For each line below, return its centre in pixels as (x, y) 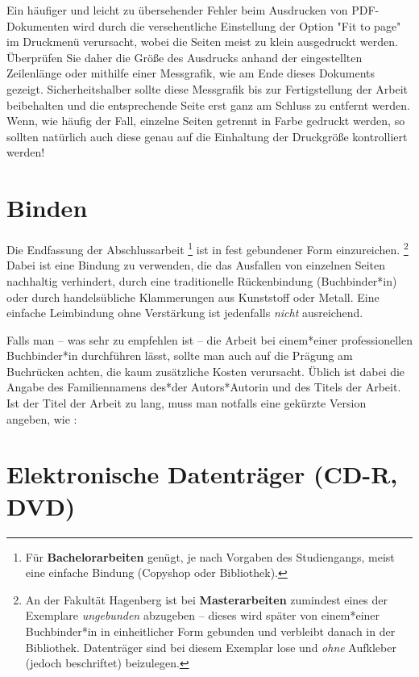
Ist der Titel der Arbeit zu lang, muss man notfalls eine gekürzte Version (187, 403)
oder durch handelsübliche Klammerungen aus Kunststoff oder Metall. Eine (193, 297)
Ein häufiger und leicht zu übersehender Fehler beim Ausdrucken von (177, 10)
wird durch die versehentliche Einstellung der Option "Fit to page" (237, 25)
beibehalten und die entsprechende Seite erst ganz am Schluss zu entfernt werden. (208, 104)
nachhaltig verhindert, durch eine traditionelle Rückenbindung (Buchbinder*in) (202, 280)
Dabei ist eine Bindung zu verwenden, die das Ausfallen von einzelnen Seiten (196, 265)
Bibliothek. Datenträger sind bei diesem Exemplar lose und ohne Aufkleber (211, 647)
